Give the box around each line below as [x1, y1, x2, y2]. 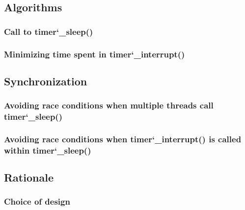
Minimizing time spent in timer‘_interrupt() [4, 48, 185, 60]
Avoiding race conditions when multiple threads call [4, 99, 214, 111]
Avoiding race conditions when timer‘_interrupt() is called [4, 132, 242, 145]
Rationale [4, 170, 54, 185]
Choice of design [4, 195, 70, 208]
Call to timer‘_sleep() [4, 25, 93, 37]
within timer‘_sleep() [4, 144, 91, 156]
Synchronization [4, 73, 87, 88]
